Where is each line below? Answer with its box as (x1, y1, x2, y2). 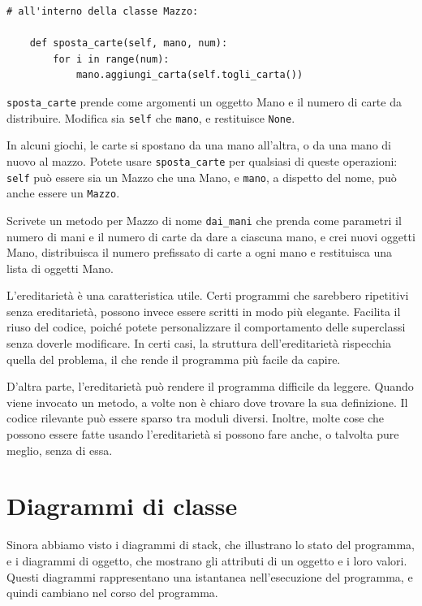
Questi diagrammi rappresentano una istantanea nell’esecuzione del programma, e (6, 568, 413, 585)
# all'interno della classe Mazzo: (6, 6, 199, 17)
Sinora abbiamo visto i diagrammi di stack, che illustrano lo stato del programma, (6, 536, 415, 553)
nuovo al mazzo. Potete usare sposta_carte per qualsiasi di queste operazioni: (6, 152, 398, 169)
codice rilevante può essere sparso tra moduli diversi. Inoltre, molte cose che (6, 409, 384, 426)
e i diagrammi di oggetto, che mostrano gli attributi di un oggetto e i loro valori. (6, 552, 407, 569)
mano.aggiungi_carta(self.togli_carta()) (75, 69, 304, 81)
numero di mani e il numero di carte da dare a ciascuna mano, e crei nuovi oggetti (6, 227, 416, 245)
